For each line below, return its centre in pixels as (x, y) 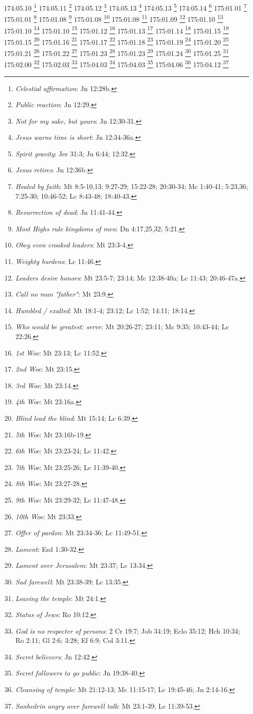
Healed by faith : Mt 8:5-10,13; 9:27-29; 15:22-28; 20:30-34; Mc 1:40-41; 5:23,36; (132, 186)
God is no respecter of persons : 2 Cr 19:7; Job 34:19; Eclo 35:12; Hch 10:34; (128, 630)
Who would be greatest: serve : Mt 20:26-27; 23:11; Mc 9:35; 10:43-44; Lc (122, 327)
